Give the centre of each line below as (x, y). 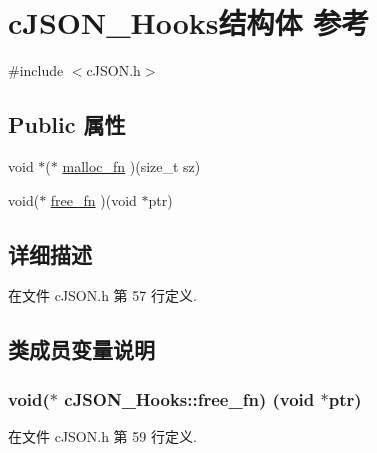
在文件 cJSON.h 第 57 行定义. (102, 295)
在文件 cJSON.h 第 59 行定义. (102, 435)
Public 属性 (67, 124)
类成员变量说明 (81, 349)
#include (36, 70)
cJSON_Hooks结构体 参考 (189, 22)
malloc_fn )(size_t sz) (131, 165)
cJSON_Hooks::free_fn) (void (189, 398)
